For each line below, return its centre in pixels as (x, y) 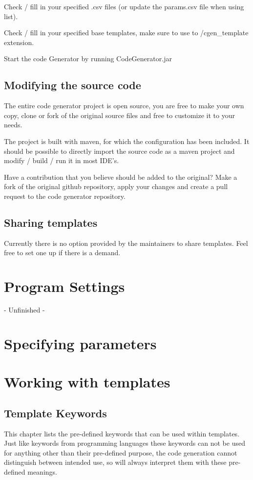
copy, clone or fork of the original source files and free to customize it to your (119, 115)
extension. (19, 42)
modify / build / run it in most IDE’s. (62, 160)
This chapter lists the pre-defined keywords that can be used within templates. (122, 433)
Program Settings (64, 286)
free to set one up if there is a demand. (62, 252)
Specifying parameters (80, 343)
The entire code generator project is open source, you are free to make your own (124, 106)
